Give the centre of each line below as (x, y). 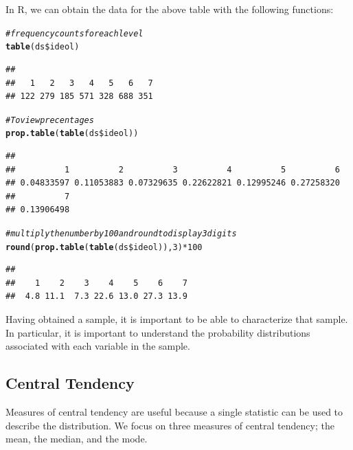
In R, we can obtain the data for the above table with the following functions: (170, 9)
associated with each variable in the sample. (98, 346)
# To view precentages (50, 120)
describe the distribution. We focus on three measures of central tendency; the (170, 425)
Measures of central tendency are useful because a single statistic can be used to (174, 412)
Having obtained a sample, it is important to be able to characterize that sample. (177, 319)
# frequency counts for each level (75, 33)
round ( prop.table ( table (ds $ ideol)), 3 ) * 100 (104, 247)
